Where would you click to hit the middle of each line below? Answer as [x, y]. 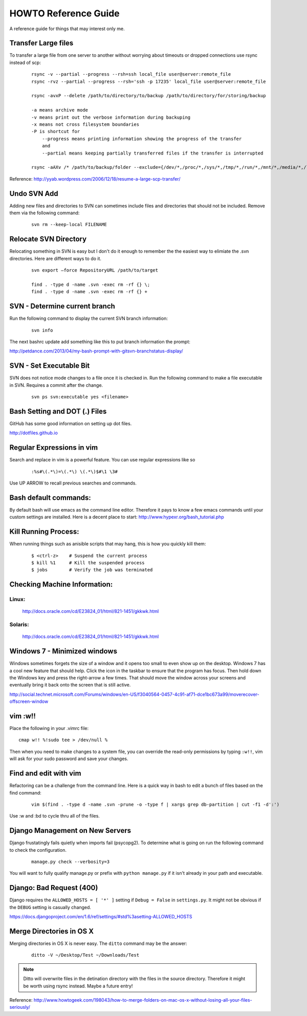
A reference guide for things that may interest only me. [67, 29]
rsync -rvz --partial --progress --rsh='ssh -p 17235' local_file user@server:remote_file [149, 81]
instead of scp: [25, 62]
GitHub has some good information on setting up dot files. [71, 423]
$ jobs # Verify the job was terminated [92, 570]
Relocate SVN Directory [48, 239]
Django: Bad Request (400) [54, 888]
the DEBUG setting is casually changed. [50, 907]
